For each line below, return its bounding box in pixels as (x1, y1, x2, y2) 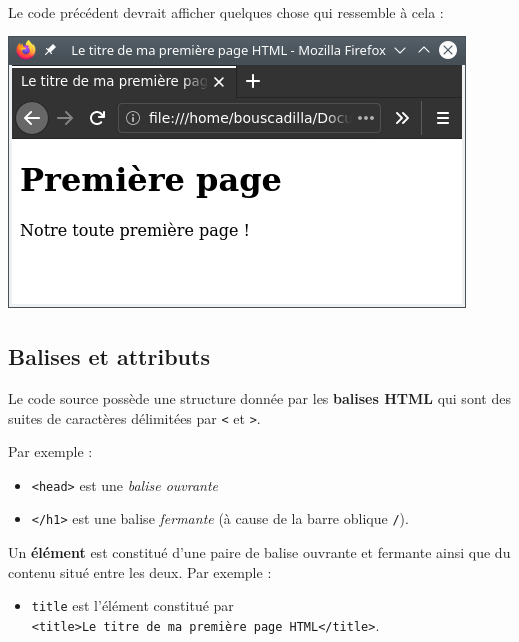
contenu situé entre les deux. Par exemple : (8, 561, 272, 582)
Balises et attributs (8, 341, 210, 372)
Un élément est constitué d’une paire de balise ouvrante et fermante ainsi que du (8, 542, 511, 563)
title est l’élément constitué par (31, 595, 234, 616)
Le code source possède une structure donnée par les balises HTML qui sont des (8, 387, 511, 408)
